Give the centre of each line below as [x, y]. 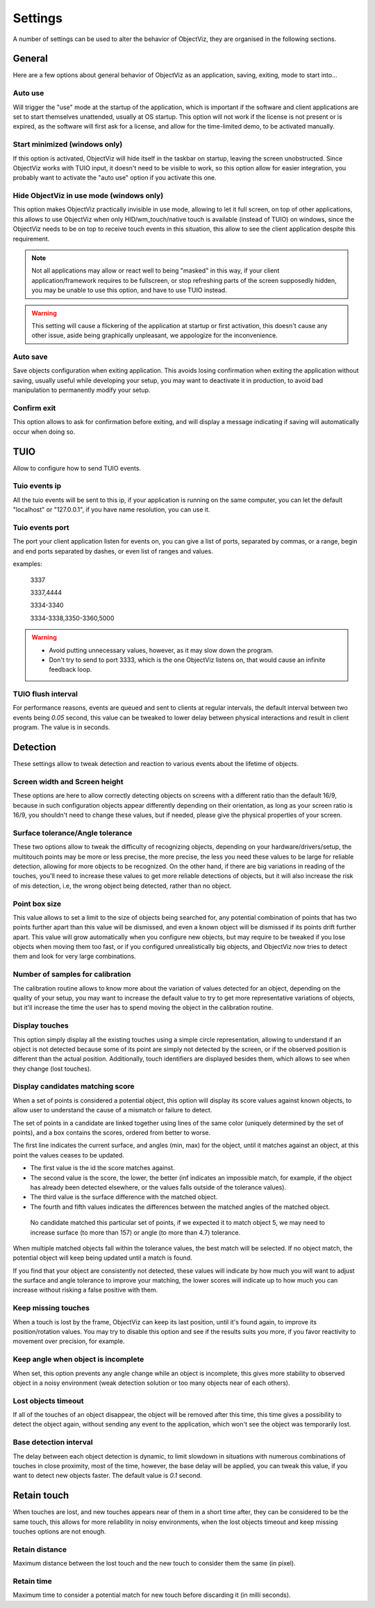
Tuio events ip [37, 486]
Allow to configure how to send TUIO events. [77, 468]
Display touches [41, 1025]
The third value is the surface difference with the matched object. [124, 1197]
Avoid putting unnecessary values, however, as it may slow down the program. [161, 650]
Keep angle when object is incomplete [78, 1359]
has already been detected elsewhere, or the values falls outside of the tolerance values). [158, 1187]
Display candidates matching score [74, 1087]
